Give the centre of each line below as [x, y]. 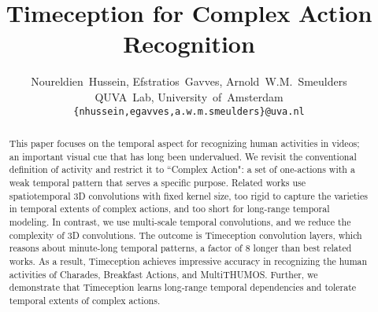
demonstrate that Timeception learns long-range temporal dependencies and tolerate [183, 287]
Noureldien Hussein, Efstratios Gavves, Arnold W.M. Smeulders [189, 81]
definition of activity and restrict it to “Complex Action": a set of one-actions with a [182, 169]
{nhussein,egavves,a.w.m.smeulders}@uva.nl [189, 111]
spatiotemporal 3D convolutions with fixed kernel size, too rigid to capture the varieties [188, 195]
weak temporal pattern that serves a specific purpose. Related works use [157, 182]
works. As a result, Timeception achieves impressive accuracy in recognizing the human [188, 261]
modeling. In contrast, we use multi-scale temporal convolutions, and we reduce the [180, 221]
